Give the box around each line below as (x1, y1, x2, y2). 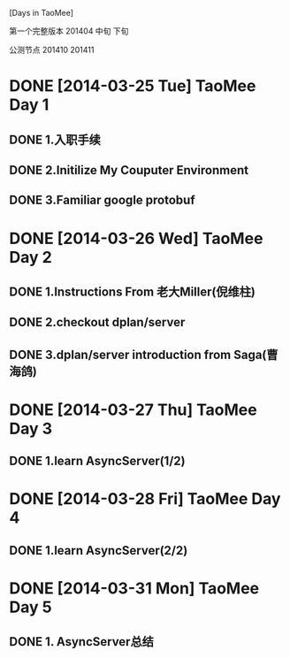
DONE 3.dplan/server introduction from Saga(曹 (9, 347, 279, 362)
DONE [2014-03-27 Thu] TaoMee (9, 400, 258, 419)
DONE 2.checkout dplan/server (9, 315, 186, 330)
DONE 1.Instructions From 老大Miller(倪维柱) (9, 284, 256, 299)
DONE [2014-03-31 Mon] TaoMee (9, 578, 260, 599)
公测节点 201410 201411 (9, 44, 95, 55)
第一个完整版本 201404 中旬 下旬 (9, 26, 129, 36)
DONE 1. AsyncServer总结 (9, 634, 155, 649)
